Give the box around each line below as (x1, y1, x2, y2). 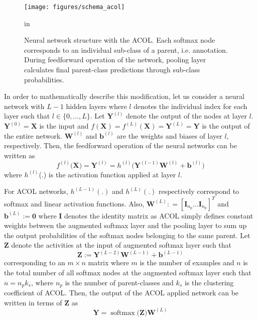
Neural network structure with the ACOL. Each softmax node (24, 35, 215, 45)
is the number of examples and (140, 257, 234, 268)
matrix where (88, 257, 129, 268)
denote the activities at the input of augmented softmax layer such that (11, 240, 232, 250)
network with (4, 100, 45, 111)
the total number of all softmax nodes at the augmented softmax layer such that (4, 267, 251, 277)
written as (4, 150, 35, 160)
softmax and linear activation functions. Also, (4, 198, 145, 208)
